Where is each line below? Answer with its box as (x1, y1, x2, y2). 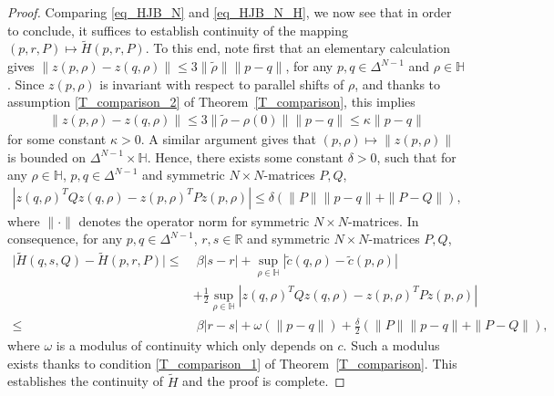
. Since (7, 74, 45, 93)
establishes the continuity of (7, 371, 163, 391)
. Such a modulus (343, 336, 440, 355)
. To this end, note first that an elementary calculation (145, 38, 450, 57)
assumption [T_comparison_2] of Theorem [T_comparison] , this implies (7, 92, 415, 111)
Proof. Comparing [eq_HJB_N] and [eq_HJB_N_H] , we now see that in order (7, 3, 452, 21)
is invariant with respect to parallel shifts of (99, 74, 344, 93)
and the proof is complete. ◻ (181, 371, 345, 391)
